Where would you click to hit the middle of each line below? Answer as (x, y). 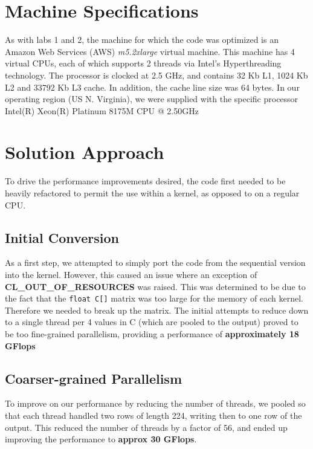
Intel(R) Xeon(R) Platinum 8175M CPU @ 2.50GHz (102, 110)
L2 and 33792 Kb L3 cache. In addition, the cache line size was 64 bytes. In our (152, 87)
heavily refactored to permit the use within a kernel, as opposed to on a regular (152, 193)
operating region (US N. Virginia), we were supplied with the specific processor (152, 99)
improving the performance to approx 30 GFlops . (101, 439)
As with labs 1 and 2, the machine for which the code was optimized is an (142, 40)
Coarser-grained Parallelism (94, 378)
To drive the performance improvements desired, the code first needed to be (145, 181)
